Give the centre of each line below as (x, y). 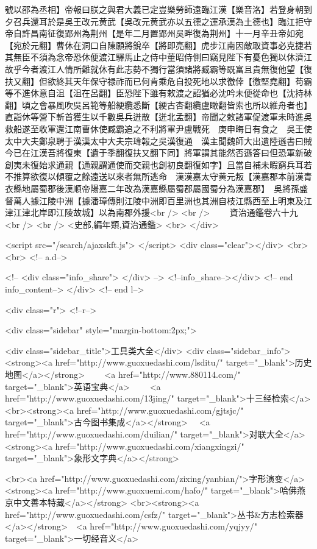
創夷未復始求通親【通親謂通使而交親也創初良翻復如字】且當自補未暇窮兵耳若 (158, 164)
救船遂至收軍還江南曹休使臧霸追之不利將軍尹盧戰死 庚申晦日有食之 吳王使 (158, 128)
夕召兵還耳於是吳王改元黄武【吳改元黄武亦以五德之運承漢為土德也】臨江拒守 (158, 21)
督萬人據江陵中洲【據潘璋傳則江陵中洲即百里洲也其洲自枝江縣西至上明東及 (154, 200)
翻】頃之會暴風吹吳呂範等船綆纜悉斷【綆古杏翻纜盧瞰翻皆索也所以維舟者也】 (158, 104)
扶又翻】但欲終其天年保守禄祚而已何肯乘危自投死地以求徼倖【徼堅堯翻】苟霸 (158, 81)
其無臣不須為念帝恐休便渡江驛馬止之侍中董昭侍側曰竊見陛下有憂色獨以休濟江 (158, 57)
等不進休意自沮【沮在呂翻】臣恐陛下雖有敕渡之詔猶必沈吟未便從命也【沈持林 (158, 93)
